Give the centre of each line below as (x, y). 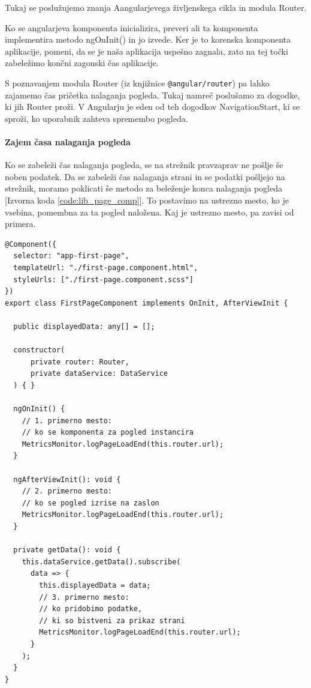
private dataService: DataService (99, 374)
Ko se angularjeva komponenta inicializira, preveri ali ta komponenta (132, 27)
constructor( (39, 350)
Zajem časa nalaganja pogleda (68, 142)
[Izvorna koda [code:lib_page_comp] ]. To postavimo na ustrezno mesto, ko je (147, 200)
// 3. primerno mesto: (84, 597)
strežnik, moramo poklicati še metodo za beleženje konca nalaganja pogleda (144, 188)
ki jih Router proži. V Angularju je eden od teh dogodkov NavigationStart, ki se (153, 107)
